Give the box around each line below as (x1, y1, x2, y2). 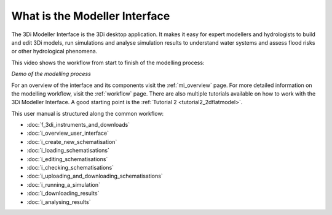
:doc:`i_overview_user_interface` (26, 129, 109, 137)
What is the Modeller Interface (11, 9, 170, 23)
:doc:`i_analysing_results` (26, 198, 91, 205)
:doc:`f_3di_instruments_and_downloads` (26, 121, 130, 129)
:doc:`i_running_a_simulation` (26, 181, 101, 188)
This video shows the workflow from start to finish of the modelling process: (11, 59, 205, 66)
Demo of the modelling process (11, 70, 92, 78)
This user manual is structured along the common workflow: (11, 110, 164, 117)
